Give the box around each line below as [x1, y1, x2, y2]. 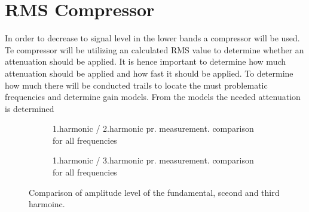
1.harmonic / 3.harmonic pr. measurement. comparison [53, 154, 254, 166]
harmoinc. [29, 198, 65, 210]
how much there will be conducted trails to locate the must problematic [5, 78, 268, 91]
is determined [5, 102, 54, 114]
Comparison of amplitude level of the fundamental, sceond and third [29, 186, 280, 198]
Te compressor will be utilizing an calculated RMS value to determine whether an [5, 43, 304, 56]
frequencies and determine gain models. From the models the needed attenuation [5, 90, 301, 103]
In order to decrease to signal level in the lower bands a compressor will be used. [5, 32, 300, 44]
